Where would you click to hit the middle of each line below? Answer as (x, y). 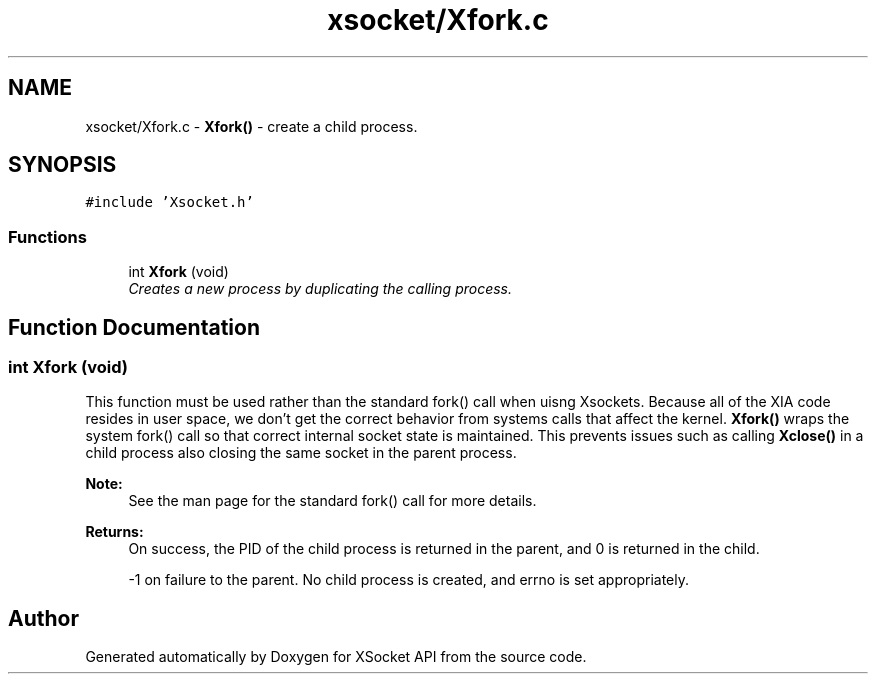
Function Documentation (134, 327)
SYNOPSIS (62, 165)
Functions (47, 236)
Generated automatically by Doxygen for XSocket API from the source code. (336, 657)
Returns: (114, 532)
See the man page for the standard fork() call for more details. (332, 501)
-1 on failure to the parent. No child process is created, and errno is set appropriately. (408, 580)
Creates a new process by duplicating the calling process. (320, 289)
